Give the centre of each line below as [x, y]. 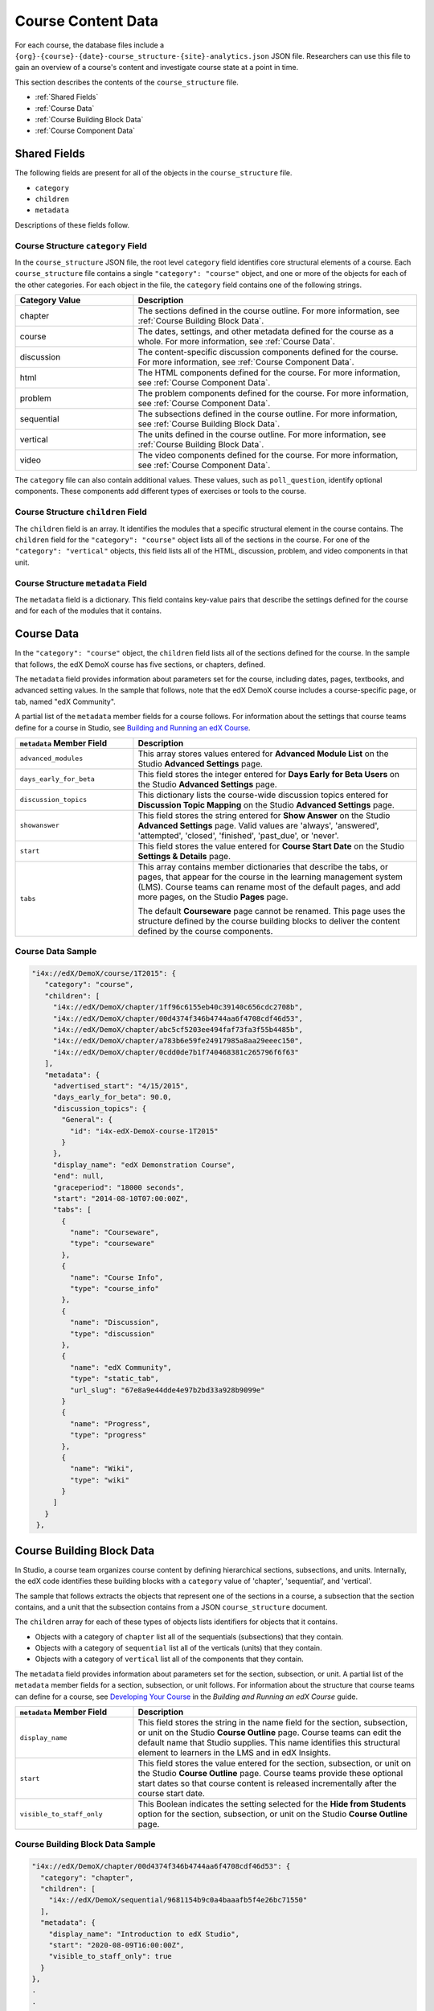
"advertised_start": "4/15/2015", [121, 1086]
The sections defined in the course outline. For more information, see [269, 311]
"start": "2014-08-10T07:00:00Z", [121, 1198]
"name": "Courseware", [115, 1232]
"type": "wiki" [100, 1480]
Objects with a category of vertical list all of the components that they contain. [170, 1659]
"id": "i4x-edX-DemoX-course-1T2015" [144, 1131]
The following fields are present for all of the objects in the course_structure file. [154, 173]
